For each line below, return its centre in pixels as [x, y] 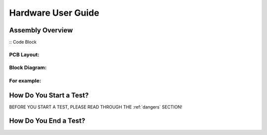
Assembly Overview [41, 30]
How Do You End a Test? [47, 121]
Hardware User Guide [54, 13]
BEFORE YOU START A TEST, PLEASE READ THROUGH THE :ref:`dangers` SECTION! [96, 107]
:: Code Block [23, 42]
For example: [25, 81]
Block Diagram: [28, 68]
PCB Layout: [24, 54]
